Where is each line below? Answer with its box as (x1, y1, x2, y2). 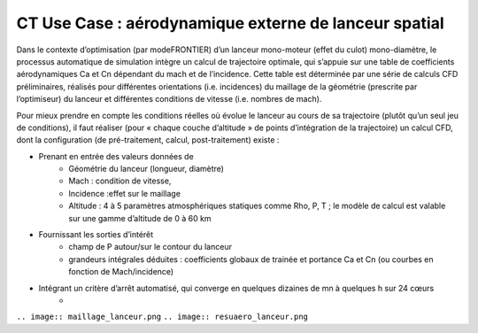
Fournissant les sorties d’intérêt (38, 229, 154, 240)
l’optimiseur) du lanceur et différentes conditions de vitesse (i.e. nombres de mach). (16, 94, 322, 105)
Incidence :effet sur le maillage (68, 188, 181, 198)
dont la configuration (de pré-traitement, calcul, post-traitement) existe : (16, 135, 280, 145)
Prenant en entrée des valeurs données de (38, 151, 194, 161)
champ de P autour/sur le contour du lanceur (68, 242, 232, 252)
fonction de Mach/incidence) (68, 267, 174, 277)
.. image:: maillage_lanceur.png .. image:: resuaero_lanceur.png (16, 312, 309, 322)
